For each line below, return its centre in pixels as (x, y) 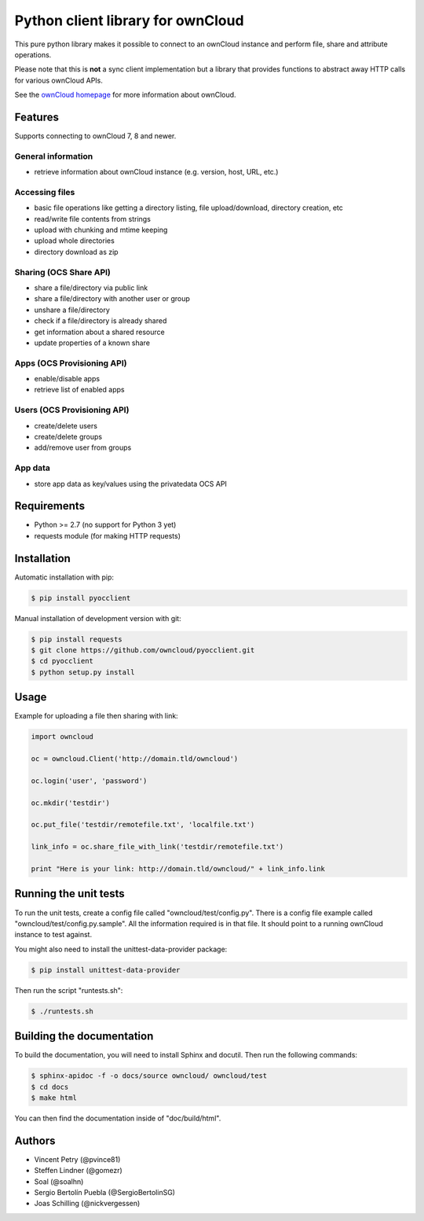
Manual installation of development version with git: (98, 618)
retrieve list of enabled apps (79, 390)
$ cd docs (50, 1087)
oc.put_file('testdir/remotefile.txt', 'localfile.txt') (143, 825)
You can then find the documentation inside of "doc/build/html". (118, 1118)
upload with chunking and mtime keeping (101, 230)
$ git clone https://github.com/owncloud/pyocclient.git (143, 650)
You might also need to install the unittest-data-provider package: (121, 949)
